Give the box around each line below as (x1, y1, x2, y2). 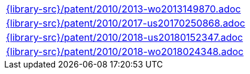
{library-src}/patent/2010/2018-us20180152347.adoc (6, 31, 243, 43)
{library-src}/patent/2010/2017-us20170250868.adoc (6, 17, 245, 29)
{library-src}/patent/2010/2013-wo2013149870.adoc (6, 3, 241, 15)
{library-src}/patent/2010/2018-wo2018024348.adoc (6, 46, 244, 57)
